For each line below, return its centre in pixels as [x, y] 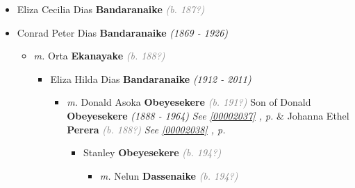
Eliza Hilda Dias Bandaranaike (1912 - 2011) [151, 78]
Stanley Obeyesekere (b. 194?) [152, 152]
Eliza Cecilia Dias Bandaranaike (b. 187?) [111, 9]
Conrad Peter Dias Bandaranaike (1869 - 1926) [123, 32]
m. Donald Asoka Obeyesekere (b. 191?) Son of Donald [189, 102]
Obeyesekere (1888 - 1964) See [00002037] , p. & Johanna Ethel [208, 115]
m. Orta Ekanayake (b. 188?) [99, 56]
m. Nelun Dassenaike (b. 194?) [169, 175]
